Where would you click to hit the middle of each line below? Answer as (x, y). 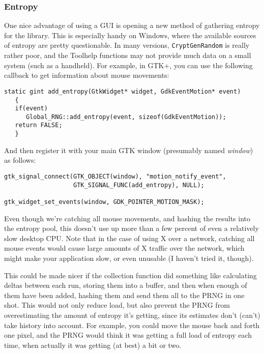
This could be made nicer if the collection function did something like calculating (130, 275)
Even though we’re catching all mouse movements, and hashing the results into (127, 218)
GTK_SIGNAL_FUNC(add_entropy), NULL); (139, 185)
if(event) (31, 109)
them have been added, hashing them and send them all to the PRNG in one (124, 295)
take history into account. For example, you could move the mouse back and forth (132, 325)
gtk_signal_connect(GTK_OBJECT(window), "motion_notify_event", (115, 176)
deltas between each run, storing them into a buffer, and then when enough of (126, 285)
